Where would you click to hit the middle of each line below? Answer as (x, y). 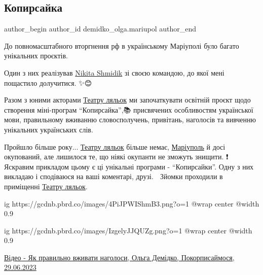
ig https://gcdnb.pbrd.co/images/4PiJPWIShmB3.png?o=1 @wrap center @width (132, 203)
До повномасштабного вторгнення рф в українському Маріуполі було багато (122, 45)
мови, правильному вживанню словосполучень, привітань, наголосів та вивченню (130, 119)
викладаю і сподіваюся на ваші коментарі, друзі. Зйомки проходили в (114, 176)
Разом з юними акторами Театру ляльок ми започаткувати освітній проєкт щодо (127, 100)
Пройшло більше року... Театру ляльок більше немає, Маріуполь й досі (115, 146)
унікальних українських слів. (49, 129)
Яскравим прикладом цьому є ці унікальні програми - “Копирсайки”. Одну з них (129, 166)
